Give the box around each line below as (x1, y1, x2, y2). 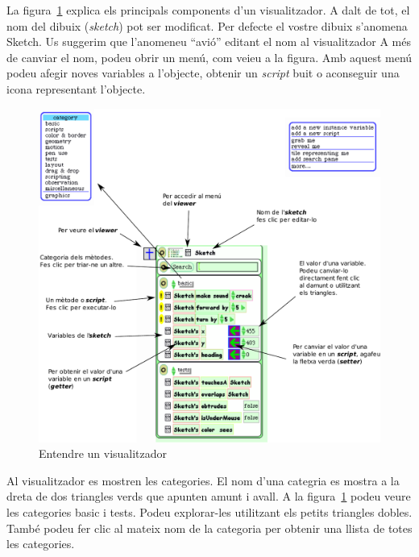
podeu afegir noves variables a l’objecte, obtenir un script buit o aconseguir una (6, 64, 400, 81)
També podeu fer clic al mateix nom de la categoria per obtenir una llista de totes (6, 519, 413, 536)
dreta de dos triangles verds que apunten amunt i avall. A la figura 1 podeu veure (6, 488, 411, 505)
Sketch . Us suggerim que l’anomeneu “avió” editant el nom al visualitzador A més (6, 33, 412, 50)
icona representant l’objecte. (6, 80, 146, 97)
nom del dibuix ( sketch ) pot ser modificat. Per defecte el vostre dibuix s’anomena (6, 17, 408, 34)
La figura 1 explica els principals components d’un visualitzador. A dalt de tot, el (6, 2, 410, 18)
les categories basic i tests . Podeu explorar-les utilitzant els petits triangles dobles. (6, 504, 413, 520)
